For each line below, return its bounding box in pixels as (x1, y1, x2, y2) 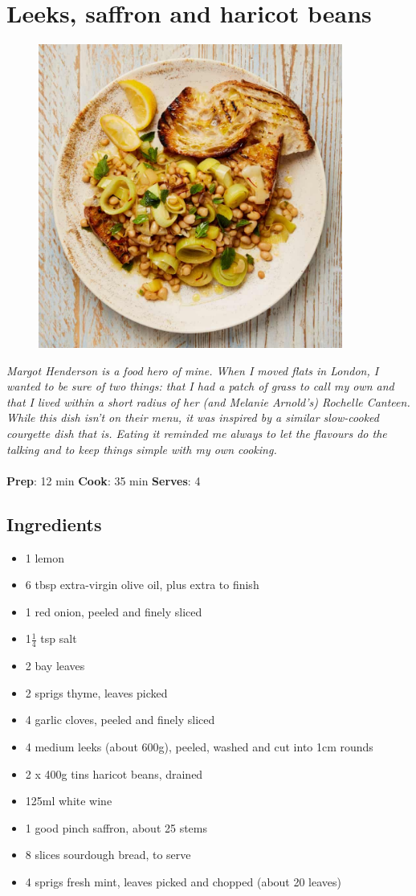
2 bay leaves (25, 657, 85, 674)
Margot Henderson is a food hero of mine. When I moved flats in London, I (6, 362, 379, 378)
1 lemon (25, 549, 65, 566)
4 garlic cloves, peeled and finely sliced (25, 711, 215, 728)
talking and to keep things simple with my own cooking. (6, 440, 277, 457)
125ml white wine (25, 792, 112, 809)
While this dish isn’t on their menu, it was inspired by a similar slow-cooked (6, 409, 380, 426)
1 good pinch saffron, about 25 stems (25, 819, 208, 836)
